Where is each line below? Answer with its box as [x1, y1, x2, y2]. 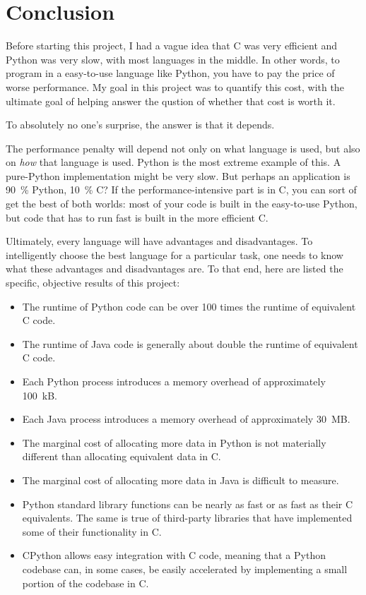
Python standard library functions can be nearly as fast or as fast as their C [22, 496, 353, 511]
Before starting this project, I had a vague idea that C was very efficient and [6, 38, 338, 53]
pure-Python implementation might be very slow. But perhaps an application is [6, 168, 350, 183]
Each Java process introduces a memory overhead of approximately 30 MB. [22, 411, 350, 426]
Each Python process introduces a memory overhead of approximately [22, 374, 326, 388]
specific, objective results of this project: [6, 275, 180, 290]
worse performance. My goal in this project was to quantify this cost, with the [6, 79, 344, 94]
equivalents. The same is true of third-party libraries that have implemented [22, 510, 353, 525]
